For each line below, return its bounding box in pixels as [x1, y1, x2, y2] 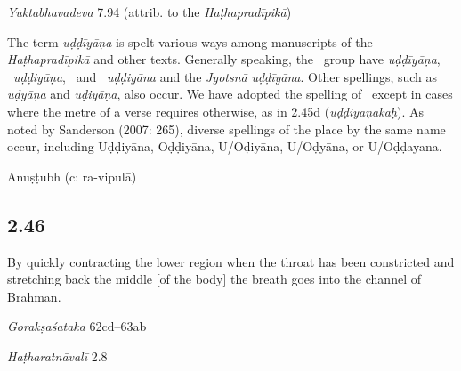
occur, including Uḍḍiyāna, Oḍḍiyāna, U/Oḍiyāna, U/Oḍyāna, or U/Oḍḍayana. [7, 137, 442, 156]
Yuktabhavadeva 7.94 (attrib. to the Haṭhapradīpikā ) [7, 3, 292, 20]
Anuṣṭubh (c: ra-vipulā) [7, 166, 137, 185]
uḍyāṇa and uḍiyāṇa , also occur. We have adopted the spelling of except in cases [7, 85, 453, 103]
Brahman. [7, 286, 61, 305]
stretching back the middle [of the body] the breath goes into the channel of [7, 270, 421, 288]
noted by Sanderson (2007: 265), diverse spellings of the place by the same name [7, 119, 446, 138]
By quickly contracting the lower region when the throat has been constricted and [7, 252, 455, 270]
